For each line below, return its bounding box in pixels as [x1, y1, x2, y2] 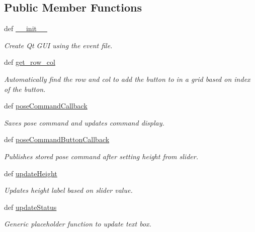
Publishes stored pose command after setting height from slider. [4, 151, 198, 161]
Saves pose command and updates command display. [4, 117, 164, 128]
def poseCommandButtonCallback [4, 134, 110, 145]
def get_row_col [4, 57, 55, 67]
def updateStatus [4, 201, 57, 212]
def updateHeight [4, 168, 57, 178]
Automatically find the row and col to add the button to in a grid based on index [4, 73, 250, 84]
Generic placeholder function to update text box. [4, 218, 151, 229]
